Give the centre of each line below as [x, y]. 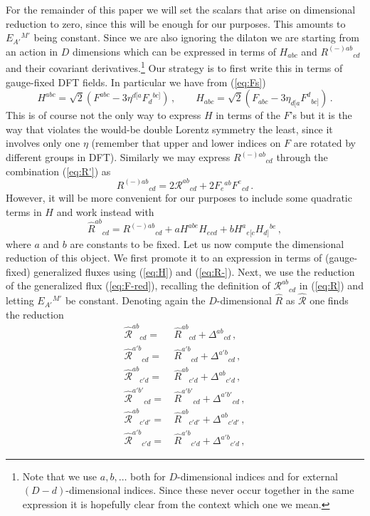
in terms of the [248, 115]
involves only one [43, 143]
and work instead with [105, 211]
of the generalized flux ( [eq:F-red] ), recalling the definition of [138, 285]
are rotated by [324, 143]
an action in [32, 51]
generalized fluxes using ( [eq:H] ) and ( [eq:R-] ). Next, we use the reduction [194, 271]
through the [302, 157]
